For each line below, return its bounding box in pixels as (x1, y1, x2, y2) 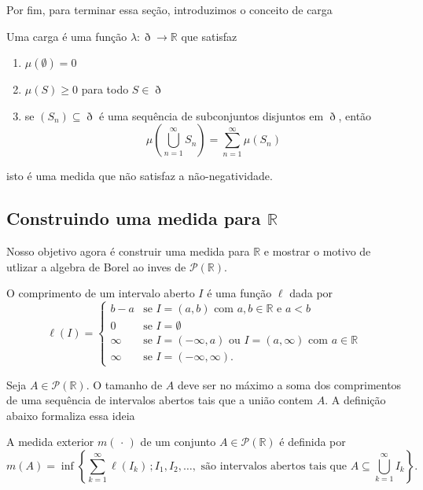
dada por (289, 285, 333, 301)
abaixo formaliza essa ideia (6, 407, 135, 423)
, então (338, 107, 372, 123)
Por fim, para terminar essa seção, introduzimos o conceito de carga (6, 2, 333, 17)
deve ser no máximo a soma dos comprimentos (177, 376, 402, 392)
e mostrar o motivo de (263, 243, 371, 260)
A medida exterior (6, 433, 94, 450)
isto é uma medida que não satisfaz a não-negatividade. (6, 168, 273, 184)
